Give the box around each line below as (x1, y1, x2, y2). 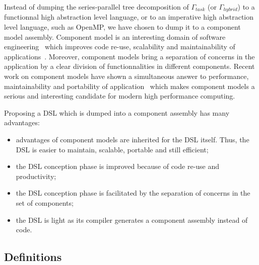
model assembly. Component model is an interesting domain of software (4, 31, 226, 42)
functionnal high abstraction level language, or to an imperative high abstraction (4, 12, 254, 22)
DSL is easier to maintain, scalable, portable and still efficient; (16, 144, 209, 154)
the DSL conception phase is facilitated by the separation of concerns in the (16, 188, 250, 198)
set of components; (16, 197, 74, 208)
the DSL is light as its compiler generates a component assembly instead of (16, 214, 248, 225)
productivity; (16, 170, 56, 181)
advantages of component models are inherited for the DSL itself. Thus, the (16, 134, 249, 144)
